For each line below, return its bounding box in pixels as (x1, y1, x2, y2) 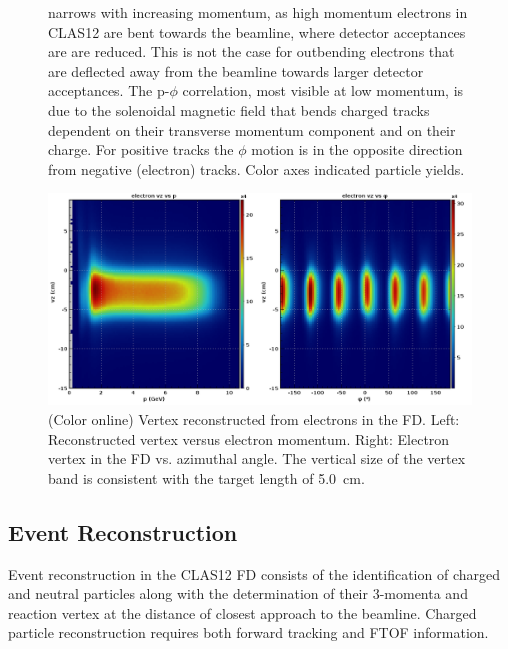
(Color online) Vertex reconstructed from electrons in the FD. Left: (48, 408, 460, 429)
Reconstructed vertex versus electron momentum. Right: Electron (48, 428, 450, 449)
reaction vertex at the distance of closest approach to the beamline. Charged (8, 602, 477, 623)
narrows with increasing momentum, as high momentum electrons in (48, 2, 468, 22)
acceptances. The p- (48, 80, 170, 101)
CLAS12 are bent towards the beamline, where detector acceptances (48, 21, 466, 42)
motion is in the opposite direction (251, 139, 463, 160)
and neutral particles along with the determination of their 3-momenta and (8, 583, 468, 604)
